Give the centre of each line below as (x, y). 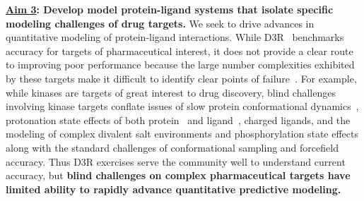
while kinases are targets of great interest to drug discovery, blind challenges (171, 92)
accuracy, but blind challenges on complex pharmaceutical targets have (178, 175)
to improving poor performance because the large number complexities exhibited (180, 65)
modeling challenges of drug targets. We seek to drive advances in (160, 23)
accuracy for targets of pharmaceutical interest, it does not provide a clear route (180, 50)
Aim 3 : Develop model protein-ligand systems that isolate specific (170, 9)
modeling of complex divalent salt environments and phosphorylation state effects (182, 134)
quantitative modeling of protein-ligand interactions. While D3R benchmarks (175, 37)
